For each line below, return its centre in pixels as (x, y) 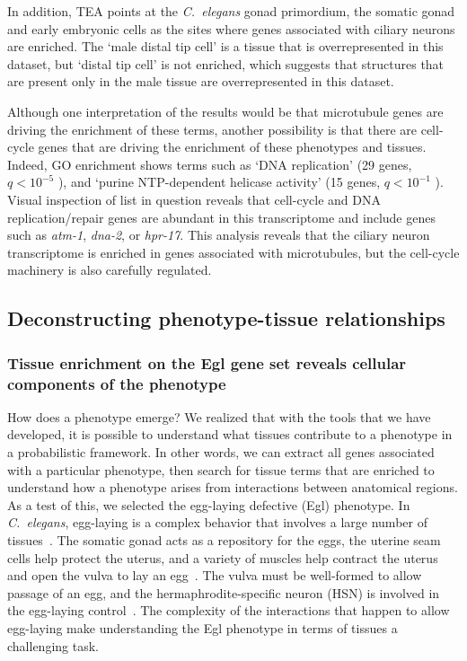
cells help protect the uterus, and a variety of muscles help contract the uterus (223, 557)
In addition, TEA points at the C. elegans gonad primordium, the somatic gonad (231, 11)
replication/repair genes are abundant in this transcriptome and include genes (221, 217)
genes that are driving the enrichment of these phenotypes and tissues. (232, 147)
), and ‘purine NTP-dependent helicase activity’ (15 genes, (219, 182)
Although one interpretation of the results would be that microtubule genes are (225, 111)
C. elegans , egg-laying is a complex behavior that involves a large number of (217, 522)
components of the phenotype (117, 383)
